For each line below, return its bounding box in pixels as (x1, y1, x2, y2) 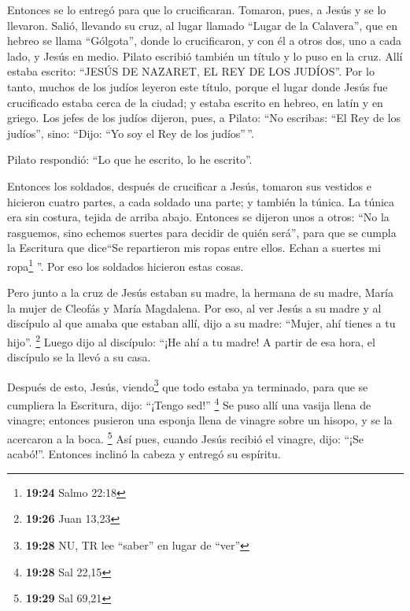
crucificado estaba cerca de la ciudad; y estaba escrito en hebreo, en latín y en (7, 94, 383, 110)
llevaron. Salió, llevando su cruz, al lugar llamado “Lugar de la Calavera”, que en (7, 17, 397, 33)
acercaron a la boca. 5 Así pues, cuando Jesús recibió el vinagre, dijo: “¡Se (7, 428, 364, 446)
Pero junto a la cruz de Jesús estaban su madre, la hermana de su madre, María (7, 284, 393, 301)
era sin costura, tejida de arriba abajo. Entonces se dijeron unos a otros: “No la (7, 209, 390, 225)
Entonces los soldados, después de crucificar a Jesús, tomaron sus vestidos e (7, 177, 371, 194)
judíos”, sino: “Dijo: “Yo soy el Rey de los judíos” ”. (7, 124, 254, 141)
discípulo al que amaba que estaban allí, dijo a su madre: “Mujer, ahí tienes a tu (7, 315, 396, 331)
